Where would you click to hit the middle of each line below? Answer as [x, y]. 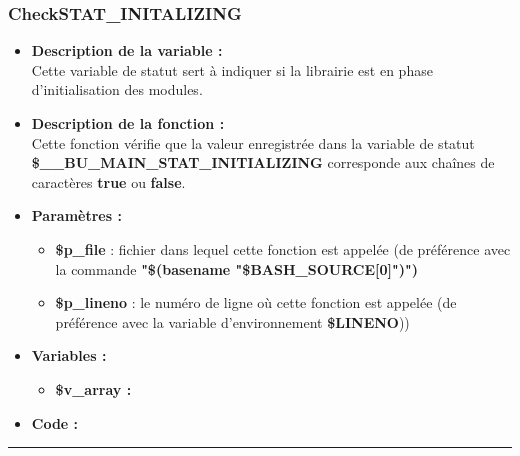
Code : [55, 422]
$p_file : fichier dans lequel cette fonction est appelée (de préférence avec [283, 248]
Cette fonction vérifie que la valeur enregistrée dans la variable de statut [253, 142]
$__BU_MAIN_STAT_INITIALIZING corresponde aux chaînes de [263, 162]
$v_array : [93, 388]
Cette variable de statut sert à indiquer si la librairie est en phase [232, 69]
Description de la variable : [127, 50]
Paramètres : [76, 215]
